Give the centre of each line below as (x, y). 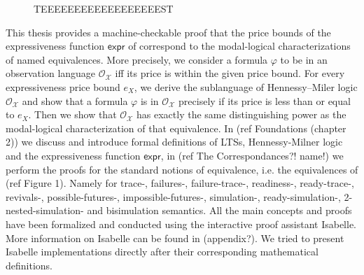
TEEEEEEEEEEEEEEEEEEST (104, 8)
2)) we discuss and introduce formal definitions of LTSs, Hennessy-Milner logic (174, 142)
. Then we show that (72, 114)
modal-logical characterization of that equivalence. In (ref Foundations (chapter (176, 128)
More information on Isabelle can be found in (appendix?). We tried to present (175, 238)
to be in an (304, 59)
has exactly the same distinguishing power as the (241, 114)
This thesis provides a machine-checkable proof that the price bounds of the (168, 32)
